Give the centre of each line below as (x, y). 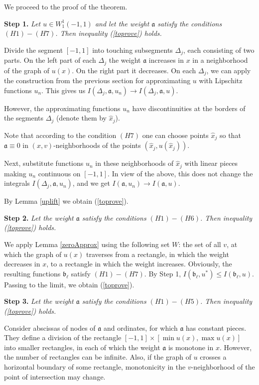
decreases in (22, 264)
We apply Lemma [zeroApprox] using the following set (87, 244)
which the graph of (33, 254)
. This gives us (64, 90)
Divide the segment (34, 50)
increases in (166, 60)
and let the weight (122, 23)
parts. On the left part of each (50, 60)
